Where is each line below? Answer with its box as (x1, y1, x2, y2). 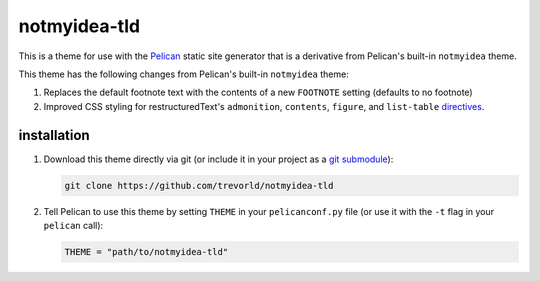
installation (18, 126, 90, 144)
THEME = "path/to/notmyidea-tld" (64, 246, 229, 257)
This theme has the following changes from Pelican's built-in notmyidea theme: (18, 68, 349, 80)
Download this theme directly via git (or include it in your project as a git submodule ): (43, 153, 394, 165)
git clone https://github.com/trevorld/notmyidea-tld (64, 180, 334, 191)
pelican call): (43, 219, 104, 231)
